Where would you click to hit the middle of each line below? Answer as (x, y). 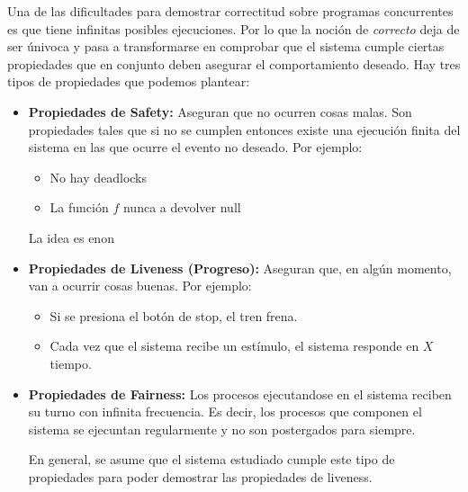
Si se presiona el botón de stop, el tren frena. (174, 315)
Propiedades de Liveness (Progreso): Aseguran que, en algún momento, (240, 268)
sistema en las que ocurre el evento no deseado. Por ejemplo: (195, 147)
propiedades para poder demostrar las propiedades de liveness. (200, 476)
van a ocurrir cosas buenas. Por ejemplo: (140, 286)
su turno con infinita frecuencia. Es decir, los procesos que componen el (225, 411)
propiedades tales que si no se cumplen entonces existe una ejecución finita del (244, 129)
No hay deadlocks (99, 177)
